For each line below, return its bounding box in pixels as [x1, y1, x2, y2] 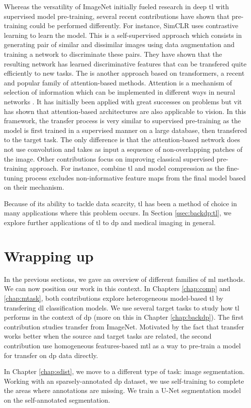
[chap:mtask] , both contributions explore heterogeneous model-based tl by [4, 293, 223, 303]
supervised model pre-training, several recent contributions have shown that [4, 11, 230, 21]
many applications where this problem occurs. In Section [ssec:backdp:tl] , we [4, 208, 232, 218]
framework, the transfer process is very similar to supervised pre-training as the [4, 115, 241, 126]
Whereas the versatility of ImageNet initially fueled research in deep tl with [4, 1, 229, 11]
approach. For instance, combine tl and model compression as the [29, 163, 224, 173]
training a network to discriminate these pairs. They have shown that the [4, 49, 222, 59]
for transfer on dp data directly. [4, 350, 98, 360]
